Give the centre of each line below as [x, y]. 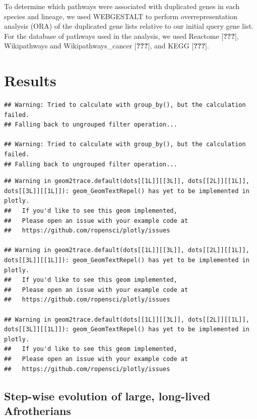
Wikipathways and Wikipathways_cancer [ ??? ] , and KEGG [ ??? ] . [107, 46]
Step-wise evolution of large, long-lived [107, 396]
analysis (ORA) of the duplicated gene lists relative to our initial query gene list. [129, 26]
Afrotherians [38, 410]
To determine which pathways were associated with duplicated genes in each [122, 6]
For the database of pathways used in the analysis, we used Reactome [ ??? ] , [121, 36]
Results [30, 80]
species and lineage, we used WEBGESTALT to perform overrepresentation [121, 16]
